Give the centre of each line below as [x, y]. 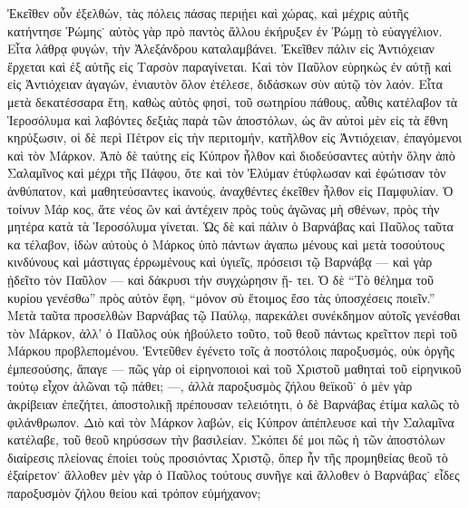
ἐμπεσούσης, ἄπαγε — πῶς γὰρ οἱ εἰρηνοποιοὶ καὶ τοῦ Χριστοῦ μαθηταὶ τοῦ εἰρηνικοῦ [234, 368]
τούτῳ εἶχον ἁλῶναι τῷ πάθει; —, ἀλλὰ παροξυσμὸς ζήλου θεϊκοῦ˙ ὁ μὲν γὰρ [210, 386]
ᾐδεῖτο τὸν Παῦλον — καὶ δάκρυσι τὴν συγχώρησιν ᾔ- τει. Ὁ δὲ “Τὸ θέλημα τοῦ [220, 279]
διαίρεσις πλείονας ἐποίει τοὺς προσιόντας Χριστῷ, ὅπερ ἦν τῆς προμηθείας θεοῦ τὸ [228, 457]
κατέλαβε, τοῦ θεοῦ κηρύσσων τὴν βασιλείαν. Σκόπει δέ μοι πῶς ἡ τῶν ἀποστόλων [226, 440]
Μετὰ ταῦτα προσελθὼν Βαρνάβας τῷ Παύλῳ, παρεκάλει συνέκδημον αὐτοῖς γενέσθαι [234, 315]
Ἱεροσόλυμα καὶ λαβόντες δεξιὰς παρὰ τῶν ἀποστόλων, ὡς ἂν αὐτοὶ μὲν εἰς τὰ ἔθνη [228, 119]
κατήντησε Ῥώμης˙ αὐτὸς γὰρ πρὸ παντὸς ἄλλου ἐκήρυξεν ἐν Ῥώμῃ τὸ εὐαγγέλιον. [225, 30]
